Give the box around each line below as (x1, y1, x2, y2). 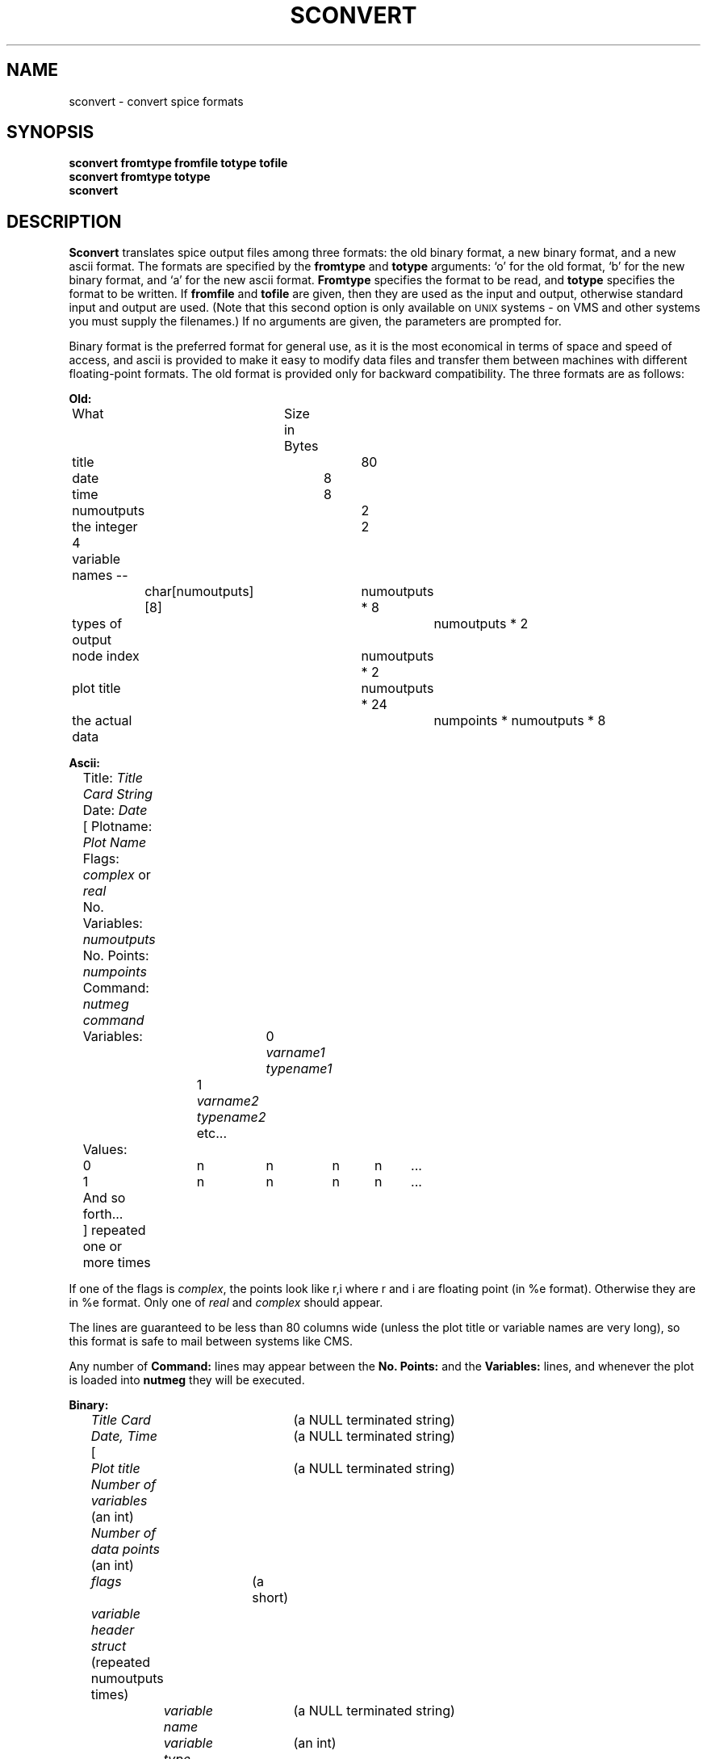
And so (82, 1190, 126, 1207)
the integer (72, 518, 138, 535)
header (90, 1622, 135, 1639)
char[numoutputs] (144, 583, 254, 600)
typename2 (196, 1109, 266, 1126)
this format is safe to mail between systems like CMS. (69, 1334, 353, 1349)
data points (90, 1541, 160, 1558)
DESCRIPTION (6, 211, 122, 232)
